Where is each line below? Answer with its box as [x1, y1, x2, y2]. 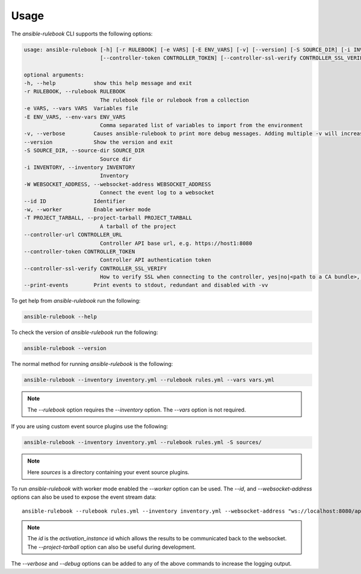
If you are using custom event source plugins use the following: [11, 423, 168, 430]
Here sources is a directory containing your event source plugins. [27, 468, 190, 475]
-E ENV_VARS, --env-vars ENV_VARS [23, 113, 126, 120]
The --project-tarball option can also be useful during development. [27, 543, 196, 551]
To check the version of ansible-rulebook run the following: [11, 329, 158, 336]
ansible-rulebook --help [23, 313, 97, 320]
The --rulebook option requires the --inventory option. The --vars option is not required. [27, 406, 246, 413]
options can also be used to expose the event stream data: [11, 493, 156, 501]
